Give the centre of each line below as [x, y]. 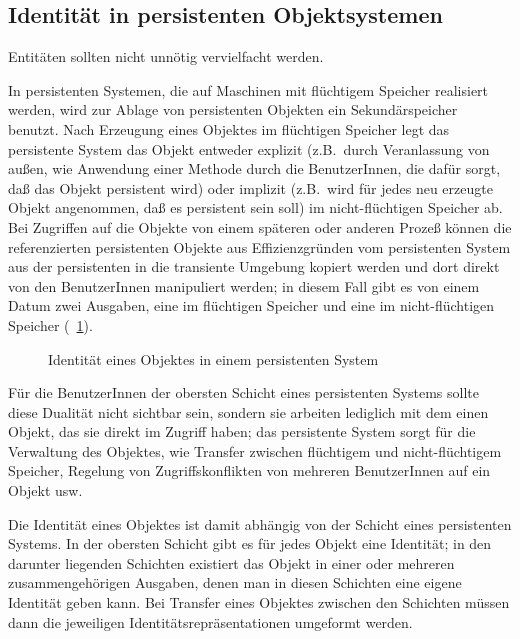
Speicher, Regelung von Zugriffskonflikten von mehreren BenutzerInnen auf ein [249, 470]
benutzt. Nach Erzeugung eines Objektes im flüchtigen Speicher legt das [229, 128]
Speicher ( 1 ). [50, 324]
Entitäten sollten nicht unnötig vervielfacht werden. [166, 56]
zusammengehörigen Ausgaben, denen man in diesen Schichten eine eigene [235, 582]
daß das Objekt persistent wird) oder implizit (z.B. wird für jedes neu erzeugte [250, 187]
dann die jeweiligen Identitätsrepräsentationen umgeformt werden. [210, 621]
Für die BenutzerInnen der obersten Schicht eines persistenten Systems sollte [243, 392]
